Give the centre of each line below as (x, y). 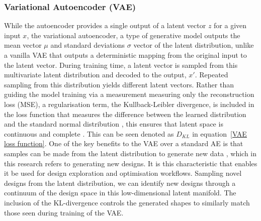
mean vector (23, 45)
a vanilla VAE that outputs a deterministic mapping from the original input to (125, 55)
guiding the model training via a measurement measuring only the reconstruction (129, 94)
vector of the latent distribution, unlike (194, 45)
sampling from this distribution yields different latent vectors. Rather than (119, 84)
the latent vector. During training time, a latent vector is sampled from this (121, 65)
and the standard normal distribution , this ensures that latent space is (114, 124)
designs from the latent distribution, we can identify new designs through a (120, 183)
